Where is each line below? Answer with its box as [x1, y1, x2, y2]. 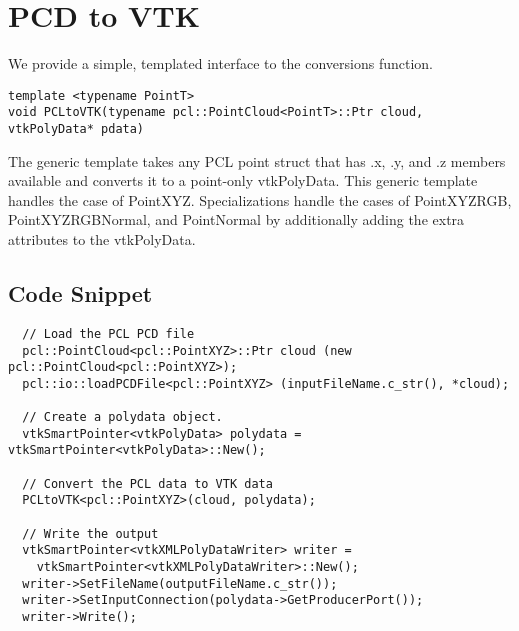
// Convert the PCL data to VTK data [22, 476, 273, 491]
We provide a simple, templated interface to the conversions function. [8, 53, 434, 74]
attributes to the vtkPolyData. [8, 229, 196, 250]
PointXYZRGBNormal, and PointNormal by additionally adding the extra [8, 209, 465, 230]
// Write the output [22, 526, 159, 541]
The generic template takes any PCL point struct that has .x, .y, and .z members [8, 150, 506, 171]
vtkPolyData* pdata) [8, 122, 145, 137]
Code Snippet [8, 278, 153, 309]
